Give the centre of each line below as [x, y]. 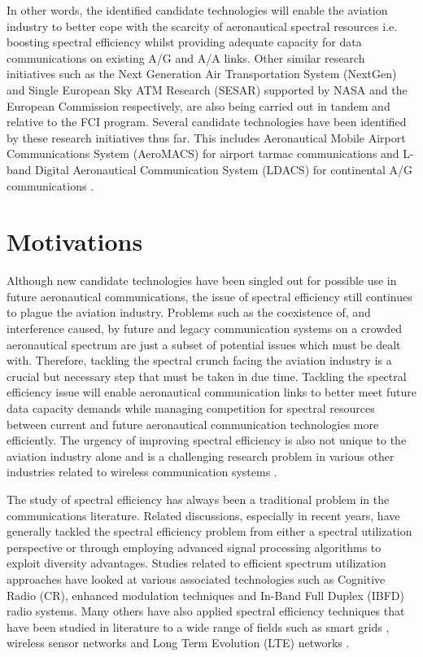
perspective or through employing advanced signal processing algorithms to [194, 547]
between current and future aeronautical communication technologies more [193, 424]
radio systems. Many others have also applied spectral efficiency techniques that [206, 611]
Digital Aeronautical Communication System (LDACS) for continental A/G [224, 169]
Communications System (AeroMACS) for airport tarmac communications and [203, 153]
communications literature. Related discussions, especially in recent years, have [203, 515]
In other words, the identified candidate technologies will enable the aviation [197, 10]
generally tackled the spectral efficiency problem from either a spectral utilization [209, 531]
